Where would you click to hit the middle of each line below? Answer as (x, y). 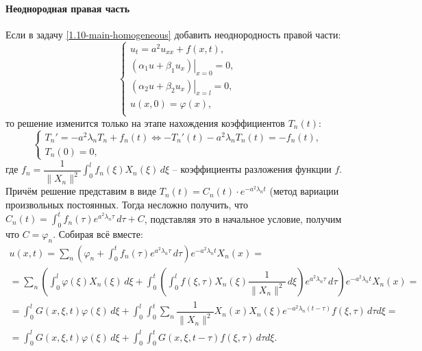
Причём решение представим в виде (81, 191)
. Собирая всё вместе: (98, 233)
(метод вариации (304, 191)
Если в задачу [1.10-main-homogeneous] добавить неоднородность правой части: (173, 34)
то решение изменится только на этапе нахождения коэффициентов (145, 122)
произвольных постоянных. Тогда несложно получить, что (127, 204)
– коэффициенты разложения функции (252, 169)
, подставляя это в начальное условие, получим (243, 218)
